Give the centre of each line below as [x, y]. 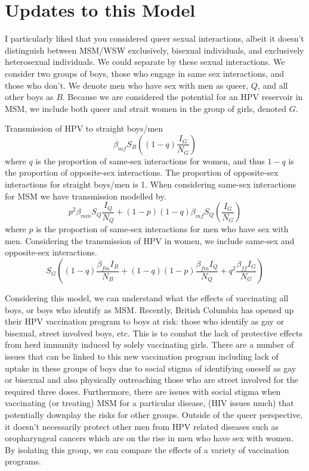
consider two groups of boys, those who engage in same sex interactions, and [145, 73]
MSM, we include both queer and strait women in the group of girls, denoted [146, 108]
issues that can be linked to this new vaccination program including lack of [142, 356]
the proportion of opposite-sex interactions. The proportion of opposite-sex [142, 172]
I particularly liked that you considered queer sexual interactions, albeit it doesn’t [154, 38]
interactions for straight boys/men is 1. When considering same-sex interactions [151, 184]
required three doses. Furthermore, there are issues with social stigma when [143, 391]
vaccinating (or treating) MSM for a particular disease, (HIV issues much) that [149, 403]
